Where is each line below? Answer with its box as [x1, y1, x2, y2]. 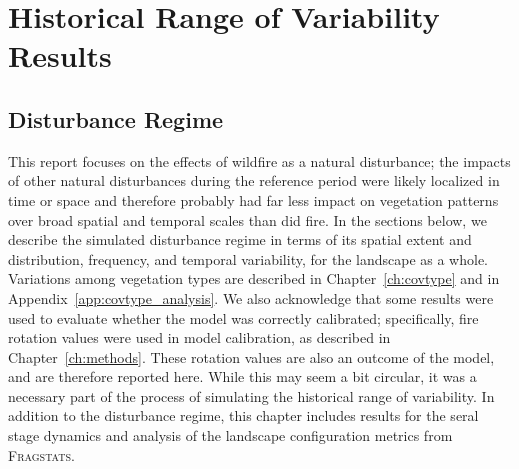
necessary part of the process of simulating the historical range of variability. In [8, 385, 495, 406]
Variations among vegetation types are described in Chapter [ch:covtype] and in [8, 268, 500, 289]
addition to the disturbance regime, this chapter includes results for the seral [8, 405, 479, 426]
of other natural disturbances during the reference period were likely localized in [8, 170, 500, 191]
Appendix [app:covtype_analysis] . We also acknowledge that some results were [8, 287, 494, 308]
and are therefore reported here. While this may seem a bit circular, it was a [8, 366, 477, 387]
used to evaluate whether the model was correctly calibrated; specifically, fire [8, 307, 479, 328]
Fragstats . [8, 444, 75, 465]
